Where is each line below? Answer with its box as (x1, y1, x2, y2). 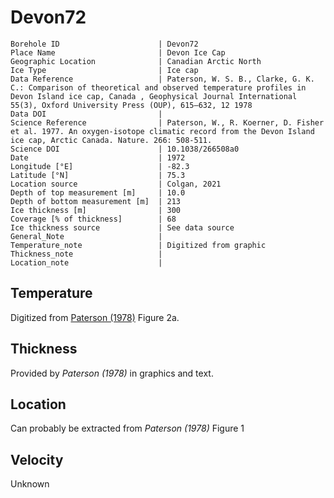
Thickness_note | (10, 249, 163, 259)
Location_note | (10, 257, 163, 268)
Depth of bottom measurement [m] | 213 (10, 196, 182, 206)
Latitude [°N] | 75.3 (10, 170, 186, 180)
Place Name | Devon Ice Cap (10, 47, 226, 58)
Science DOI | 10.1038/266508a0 (10, 144, 240, 154)
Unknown (10, 478, 50, 490)
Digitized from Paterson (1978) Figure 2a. (10, 311, 180, 323)
